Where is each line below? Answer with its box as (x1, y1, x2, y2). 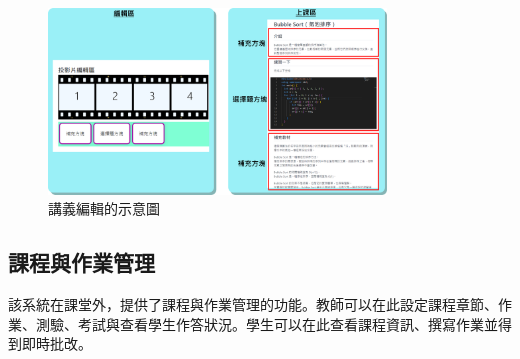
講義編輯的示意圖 (48, 198, 160, 219)
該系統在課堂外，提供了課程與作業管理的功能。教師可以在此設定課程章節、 (8, 294, 498, 315)
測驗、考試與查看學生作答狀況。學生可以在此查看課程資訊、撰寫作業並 (35, 313, 498, 334)
